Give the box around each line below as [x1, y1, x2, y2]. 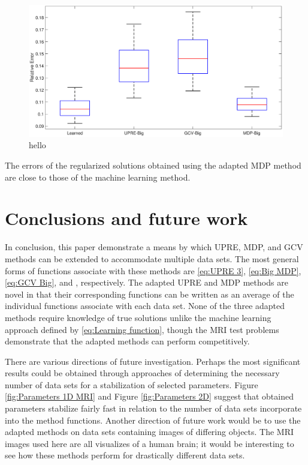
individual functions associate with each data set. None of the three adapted [5, 299, 285, 312]
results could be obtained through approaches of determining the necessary [5, 367, 280, 379]
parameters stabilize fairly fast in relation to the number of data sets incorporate [5, 402, 302, 415]
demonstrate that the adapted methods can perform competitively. [5, 335, 250, 347]
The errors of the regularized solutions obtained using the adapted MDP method [5, 159, 301, 172]
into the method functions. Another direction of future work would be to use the [5, 413, 301, 426]
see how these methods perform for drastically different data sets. [5, 449, 245, 461]
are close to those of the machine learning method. [5, 170, 191, 183]
